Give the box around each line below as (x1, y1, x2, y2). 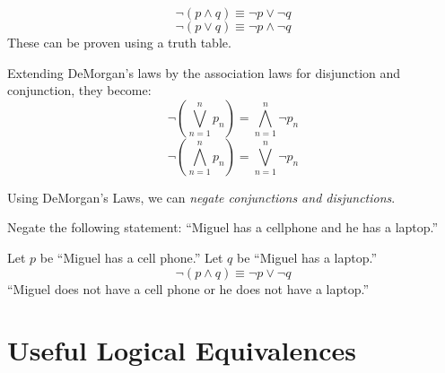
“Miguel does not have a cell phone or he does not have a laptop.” (7, 279, 370, 298)
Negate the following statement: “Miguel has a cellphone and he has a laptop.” (7, 218, 439, 237)
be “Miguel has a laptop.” (237, 247, 378, 266)
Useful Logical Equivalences (7, 332, 356, 369)
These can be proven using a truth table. (7, 33, 231, 51)
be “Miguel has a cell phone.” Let (39, 247, 223, 266)
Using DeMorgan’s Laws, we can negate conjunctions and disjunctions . (7, 187, 396, 206)
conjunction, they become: (7, 81, 152, 100)
